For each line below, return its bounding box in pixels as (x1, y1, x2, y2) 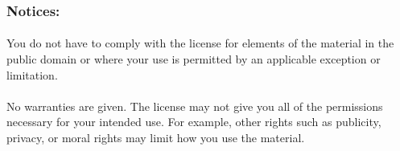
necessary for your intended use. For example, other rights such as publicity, (6, 113, 381, 130)
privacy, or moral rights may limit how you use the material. (6, 129, 305, 145)
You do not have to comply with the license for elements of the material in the (6, 35, 394, 51)
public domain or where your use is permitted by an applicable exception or (6, 51, 381, 67)
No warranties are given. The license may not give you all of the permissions (6, 97, 383, 114)
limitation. (6, 66, 58, 83)
